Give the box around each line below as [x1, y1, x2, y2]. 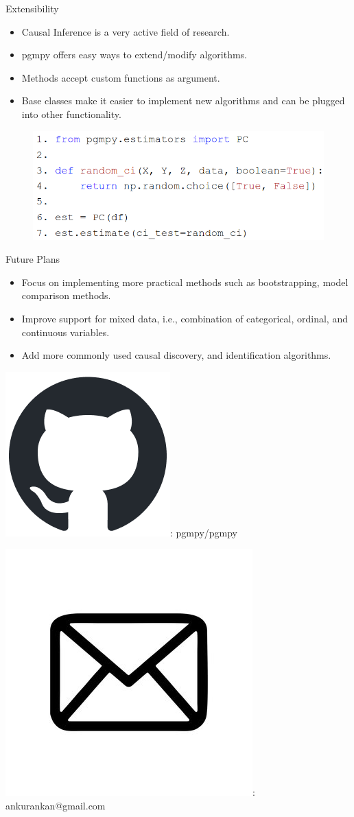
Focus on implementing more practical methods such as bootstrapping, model [21, 274, 349, 289]
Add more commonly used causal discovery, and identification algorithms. [21, 348, 331, 362]
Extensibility [5, 1, 59, 15]
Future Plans [5, 252, 60, 266]
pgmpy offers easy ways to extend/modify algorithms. [21, 47, 247, 62]
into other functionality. [21, 106, 121, 121]
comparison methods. [21, 288, 111, 303]
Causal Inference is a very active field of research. [21, 24, 230, 38]
